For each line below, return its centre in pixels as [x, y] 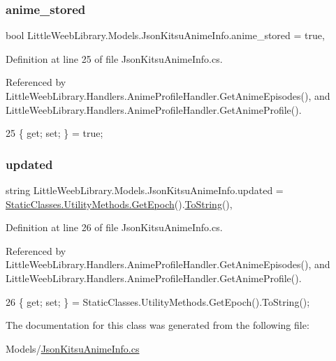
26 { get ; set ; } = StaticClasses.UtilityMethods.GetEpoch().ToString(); [158, 301]
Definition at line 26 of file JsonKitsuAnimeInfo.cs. [114, 227]
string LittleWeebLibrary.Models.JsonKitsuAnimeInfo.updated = [145, 190]
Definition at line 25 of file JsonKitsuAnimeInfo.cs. [114, 58]
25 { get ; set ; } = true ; [54, 133]
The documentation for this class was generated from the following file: [158, 325]
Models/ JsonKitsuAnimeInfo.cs [73, 348]
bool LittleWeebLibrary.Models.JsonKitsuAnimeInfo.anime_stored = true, [165, 35]
